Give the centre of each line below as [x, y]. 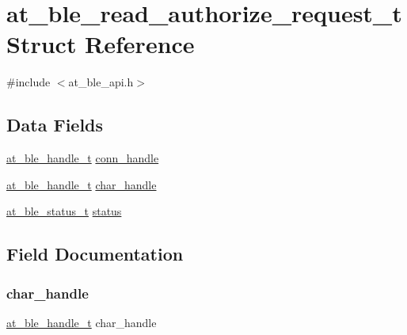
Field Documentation [95, 254]
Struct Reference [101, 44]
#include [29, 82]
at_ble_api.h [101, 82]
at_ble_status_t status [64, 211]
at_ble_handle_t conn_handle [83, 158]
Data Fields [55, 125]
